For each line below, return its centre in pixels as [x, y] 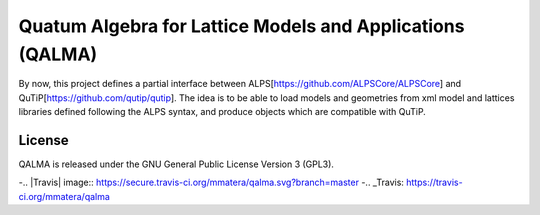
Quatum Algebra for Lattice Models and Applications [241, 26]
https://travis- [435, 182]
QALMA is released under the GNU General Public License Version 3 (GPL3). [176, 164]
